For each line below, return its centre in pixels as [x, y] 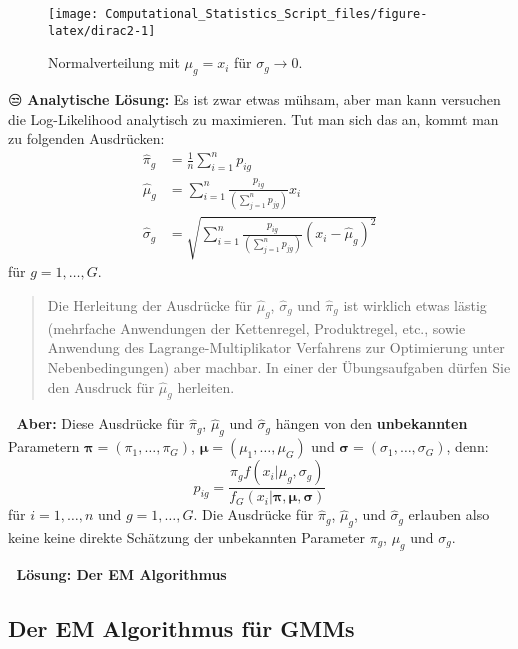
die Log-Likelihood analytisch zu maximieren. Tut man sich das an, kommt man [253, 118]
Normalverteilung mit [114, 62]
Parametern [44, 446]
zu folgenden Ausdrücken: [86, 138]
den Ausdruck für [101, 386]
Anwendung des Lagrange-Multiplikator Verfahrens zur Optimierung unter [276, 347]
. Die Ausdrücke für [253, 514]
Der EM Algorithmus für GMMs [181, 627]
